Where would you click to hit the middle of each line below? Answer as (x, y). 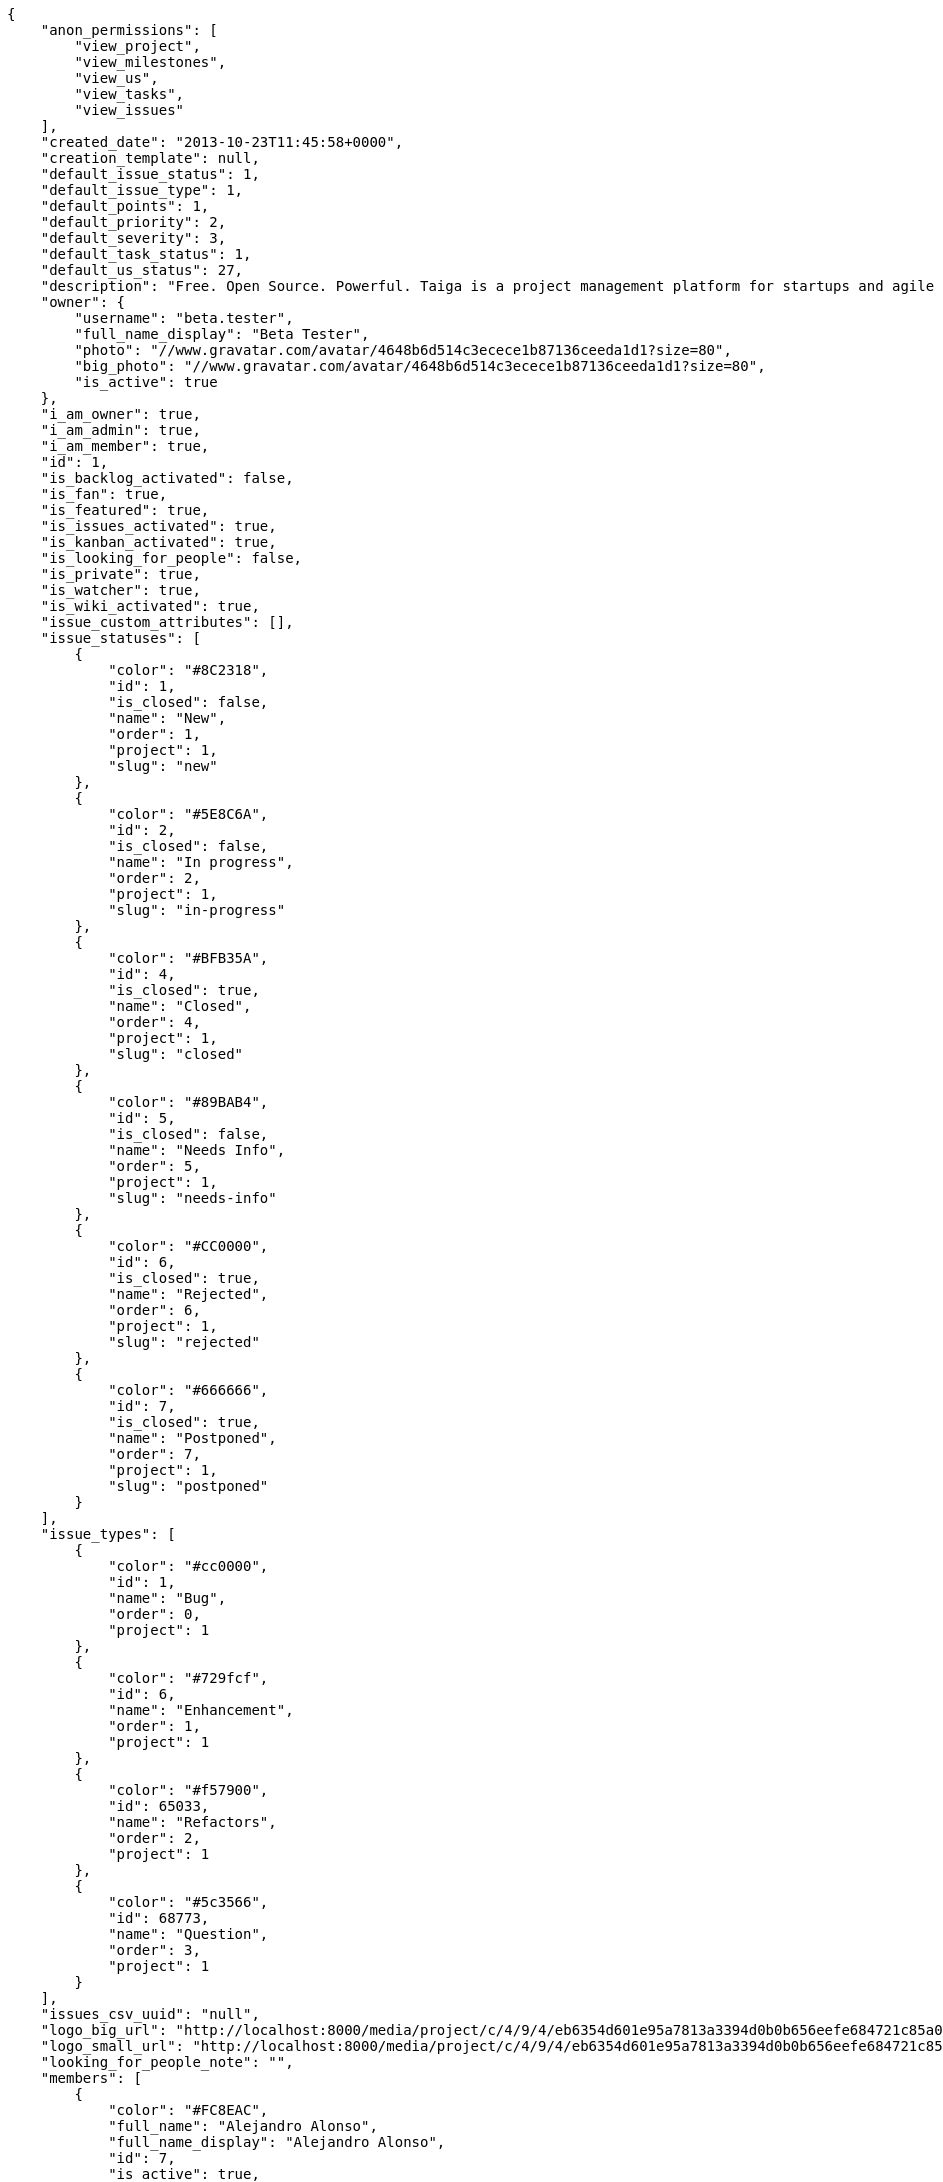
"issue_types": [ (108, 1534)
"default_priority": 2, (133, 222)
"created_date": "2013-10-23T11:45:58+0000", (222, 142)
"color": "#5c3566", (188, 1902)
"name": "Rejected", (188, 1294)
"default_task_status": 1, (146, 254)
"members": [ (91, 2078)
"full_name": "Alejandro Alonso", (243, 2126)
